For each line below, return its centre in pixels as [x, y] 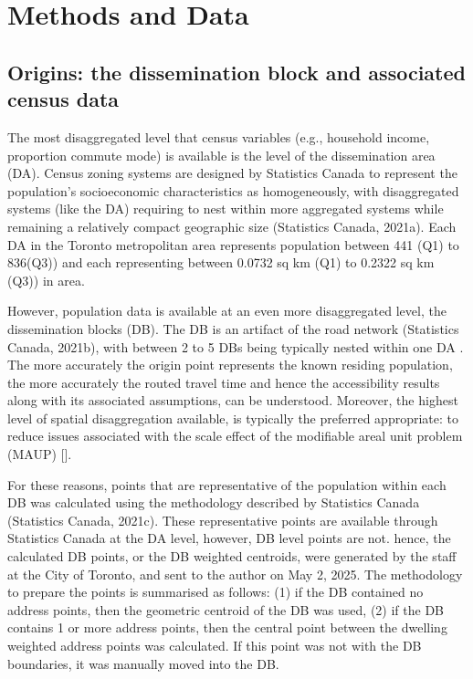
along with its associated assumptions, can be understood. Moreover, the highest [233, 400]
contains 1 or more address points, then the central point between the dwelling [227, 627]
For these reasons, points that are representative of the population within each [227, 484]
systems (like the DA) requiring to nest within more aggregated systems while [226, 209]
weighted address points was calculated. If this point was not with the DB [215, 645]
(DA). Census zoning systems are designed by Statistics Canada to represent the [232, 173]
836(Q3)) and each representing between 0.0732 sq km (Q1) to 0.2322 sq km [221, 262]
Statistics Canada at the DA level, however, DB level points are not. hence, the [229, 538]
